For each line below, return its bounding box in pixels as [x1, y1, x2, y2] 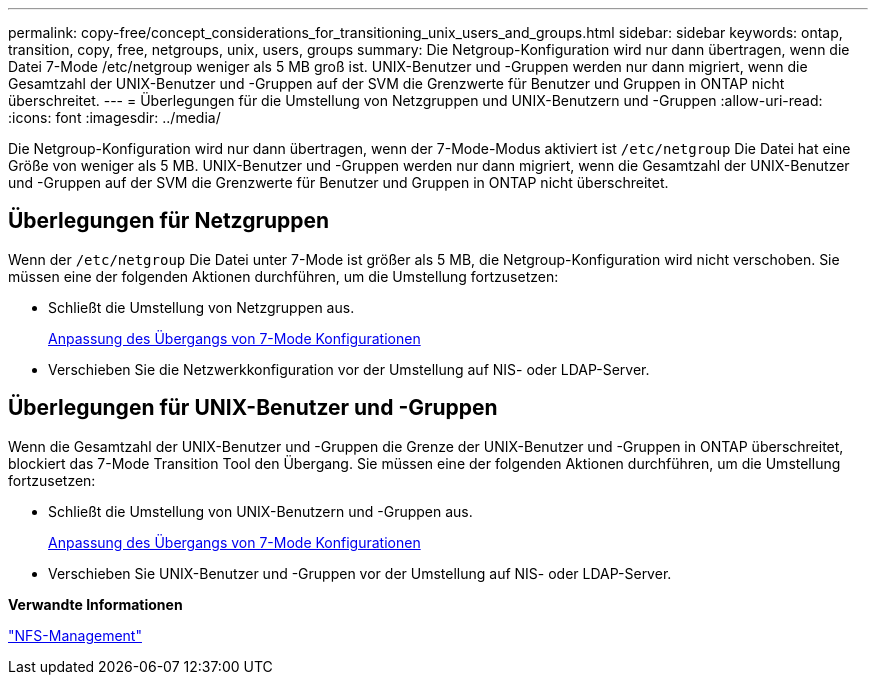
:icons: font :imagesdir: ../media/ [8, 109, 221, 126]
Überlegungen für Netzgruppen [8, 208, 330, 234]
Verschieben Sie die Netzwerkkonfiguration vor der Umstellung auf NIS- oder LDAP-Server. [48, 360, 650, 378]
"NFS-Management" [8, 626, 142, 644]
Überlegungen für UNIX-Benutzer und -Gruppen [8, 395, 498, 421]
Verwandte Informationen [8, 595, 183, 613]
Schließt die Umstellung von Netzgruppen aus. [48, 298, 355, 316]
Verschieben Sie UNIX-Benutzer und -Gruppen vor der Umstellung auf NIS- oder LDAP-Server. [48, 564, 672, 582]
